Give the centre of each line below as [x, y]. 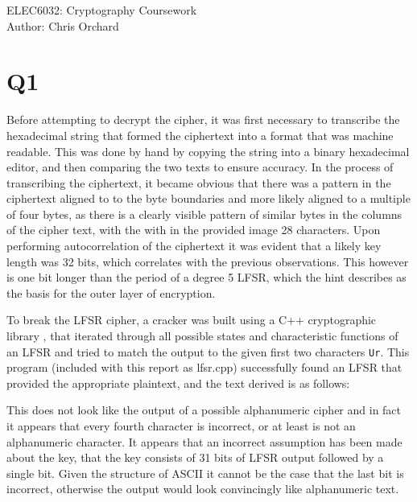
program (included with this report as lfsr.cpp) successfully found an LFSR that [204, 367]
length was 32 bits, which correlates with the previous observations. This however [208, 261]
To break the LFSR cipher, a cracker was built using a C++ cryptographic [192, 320]
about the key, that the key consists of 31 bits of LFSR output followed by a [195, 457]
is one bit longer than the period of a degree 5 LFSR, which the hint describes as [206, 277]
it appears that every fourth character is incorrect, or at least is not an [181, 426]
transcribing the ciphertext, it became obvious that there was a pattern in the [199, 182]
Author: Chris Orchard [63, 25]
